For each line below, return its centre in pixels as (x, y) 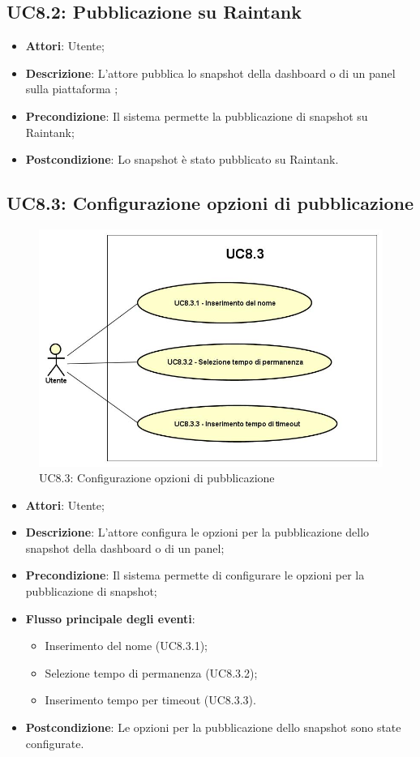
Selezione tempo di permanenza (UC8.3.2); (151, 672)
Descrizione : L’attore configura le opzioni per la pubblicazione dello (197, 532)
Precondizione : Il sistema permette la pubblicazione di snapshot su (197, 115)
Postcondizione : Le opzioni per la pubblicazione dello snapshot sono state (213, 727)
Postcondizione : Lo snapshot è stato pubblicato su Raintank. (182, 159)
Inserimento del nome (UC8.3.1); (126, 646)
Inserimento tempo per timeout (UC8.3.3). (150, 700)
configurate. (55, 743)
